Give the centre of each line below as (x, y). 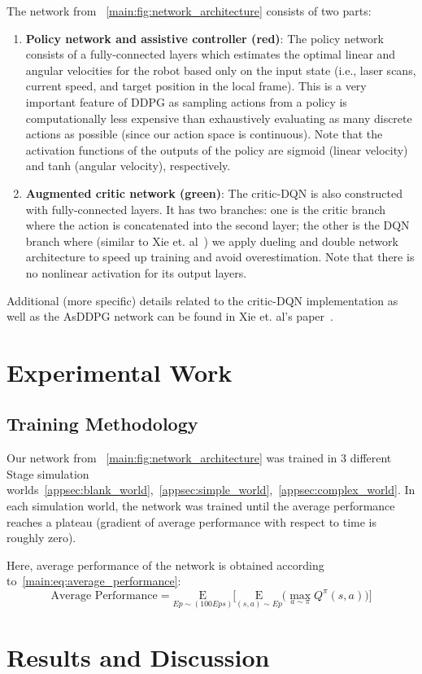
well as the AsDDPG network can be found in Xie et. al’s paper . (170, 316)
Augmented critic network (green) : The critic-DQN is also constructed (214, 193)
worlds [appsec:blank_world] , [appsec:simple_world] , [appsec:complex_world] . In (211, 490)
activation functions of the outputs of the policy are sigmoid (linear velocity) (217, 149)
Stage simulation (48, 473)
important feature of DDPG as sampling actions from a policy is (186, 101)
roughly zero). (41, 538)
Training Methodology (102, 424)
